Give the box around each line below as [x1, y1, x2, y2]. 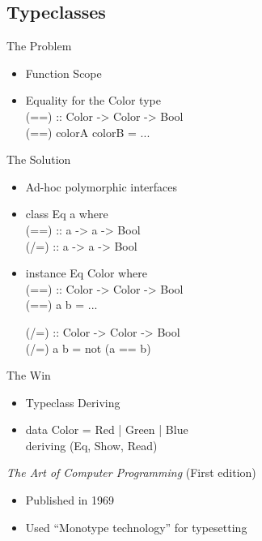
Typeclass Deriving [25, 393, 120, 410]
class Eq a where [25, 205, 108, 222]
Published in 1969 [25, 492, 114, 509]
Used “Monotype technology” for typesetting [25, 518, 247, 535]
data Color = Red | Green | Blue [25, 421, 188, 438]
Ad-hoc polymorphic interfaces [25, 178, 178, 195]
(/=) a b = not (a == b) [25, 339, 151, 356]
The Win [6, 367, 51, 384]
